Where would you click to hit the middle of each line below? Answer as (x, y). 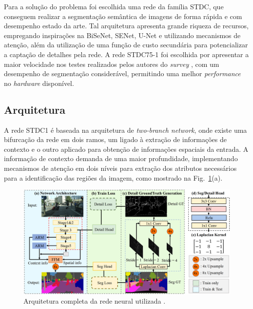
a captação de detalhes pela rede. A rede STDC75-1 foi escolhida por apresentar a (126, 54)
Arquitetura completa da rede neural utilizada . (95, 301)
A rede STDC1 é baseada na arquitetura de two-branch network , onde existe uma (126, 130)
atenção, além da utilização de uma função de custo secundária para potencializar (126, 45)
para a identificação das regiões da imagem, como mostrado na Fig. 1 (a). (113, 177)
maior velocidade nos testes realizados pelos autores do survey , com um (112, 64)
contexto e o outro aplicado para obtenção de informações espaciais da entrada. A (126, 149)
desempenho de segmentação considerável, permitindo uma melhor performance (122, 73)
